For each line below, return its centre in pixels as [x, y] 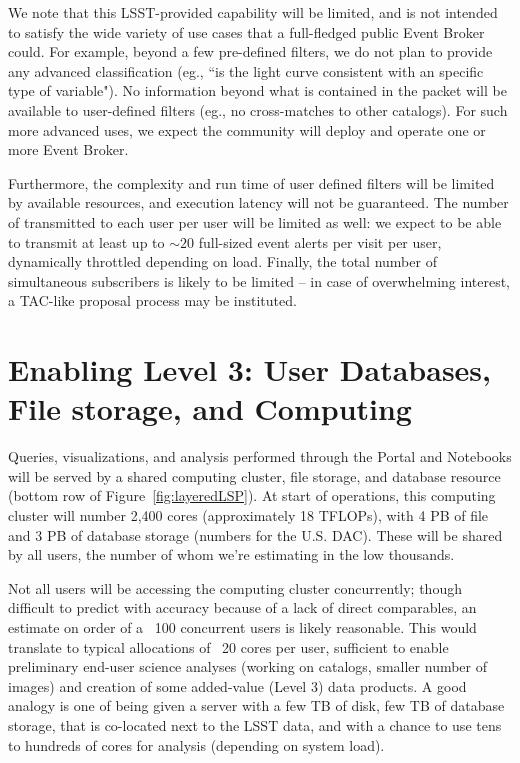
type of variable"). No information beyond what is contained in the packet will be [257, 90]
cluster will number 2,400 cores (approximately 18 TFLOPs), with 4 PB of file [248, 515]
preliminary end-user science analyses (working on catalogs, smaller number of [248, 666]
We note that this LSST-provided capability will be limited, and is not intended [253, 12]
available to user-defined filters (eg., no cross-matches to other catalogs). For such [258, 109]
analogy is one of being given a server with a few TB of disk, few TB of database [256, 705]
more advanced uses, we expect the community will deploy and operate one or [247, 129]
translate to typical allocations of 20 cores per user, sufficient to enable [228, 646]
